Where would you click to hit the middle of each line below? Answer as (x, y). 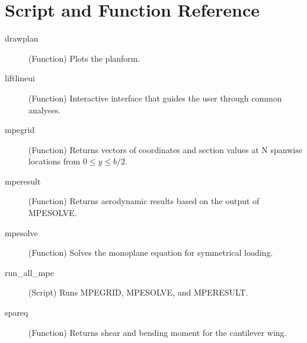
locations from (55, 161)
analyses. (45, 109)
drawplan (22, 38)
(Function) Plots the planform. (84, 58)
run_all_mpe (29, 272)
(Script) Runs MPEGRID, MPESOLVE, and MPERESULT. (138, 292)
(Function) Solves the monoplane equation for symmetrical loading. (151, 253)
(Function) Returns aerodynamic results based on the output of (144, 201)
